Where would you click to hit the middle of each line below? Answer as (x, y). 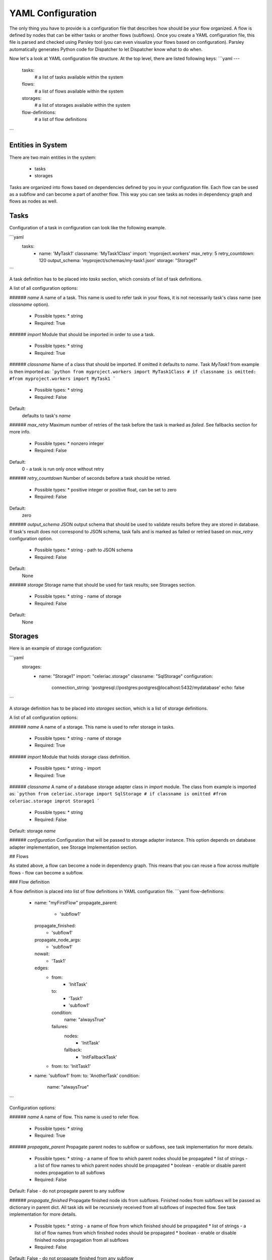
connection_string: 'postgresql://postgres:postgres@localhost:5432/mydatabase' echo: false (148, 687)
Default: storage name (32, 831)
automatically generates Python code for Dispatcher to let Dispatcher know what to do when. (106, 49)
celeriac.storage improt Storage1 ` (55, 801)
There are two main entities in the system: (53, 157)
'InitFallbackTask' (99, 1057)
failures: (60, 1027)
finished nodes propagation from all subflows (82, 1240)
